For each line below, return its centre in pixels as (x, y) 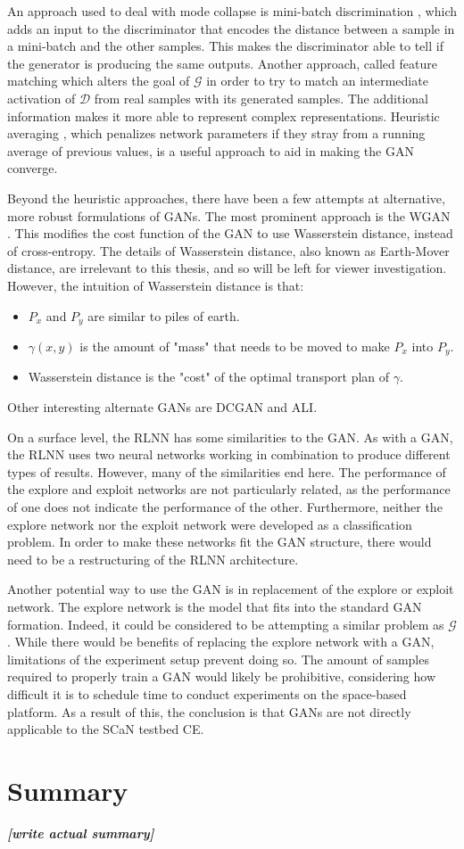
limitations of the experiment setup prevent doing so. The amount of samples (218, 659)
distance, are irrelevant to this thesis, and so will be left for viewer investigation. (227, 268)
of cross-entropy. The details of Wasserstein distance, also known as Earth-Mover (228, 250)
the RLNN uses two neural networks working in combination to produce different (229, 454)
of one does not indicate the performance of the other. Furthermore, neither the (225, 506)
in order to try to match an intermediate (317, 81)
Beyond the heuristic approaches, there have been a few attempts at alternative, (226, 198)
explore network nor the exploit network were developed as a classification (210, 524)
